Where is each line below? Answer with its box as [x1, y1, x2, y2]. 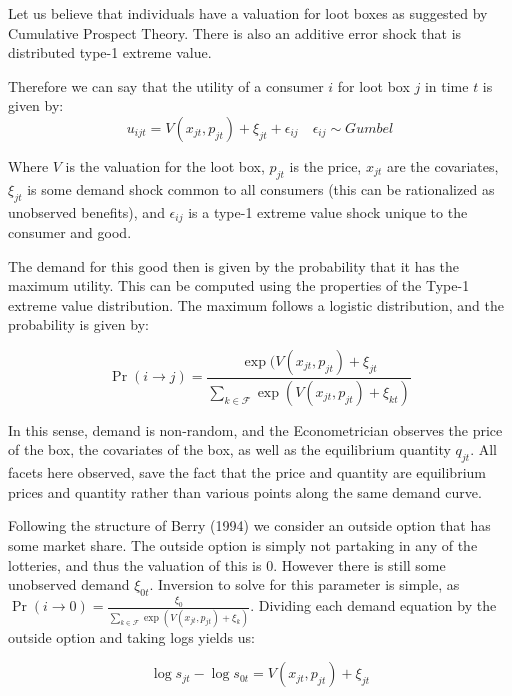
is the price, [289, 155, 362, 176]
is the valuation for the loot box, [65, 155, 265, 176]
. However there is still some [273, 554, 446, 575]
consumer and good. [8, 222, 132, 243]
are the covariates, [386, 155, 499, 176]
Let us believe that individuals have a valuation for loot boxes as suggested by [8, 3, 488, 23]
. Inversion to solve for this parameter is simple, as [149, 574, 460, 595]
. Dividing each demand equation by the [250, 595, 497, 616]
